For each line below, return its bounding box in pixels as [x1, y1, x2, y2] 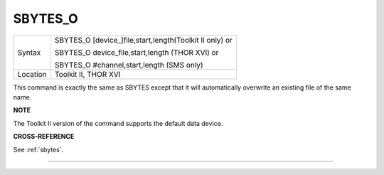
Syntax [17, 47, 41, 57]
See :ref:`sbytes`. [13, 145, 64, 154]
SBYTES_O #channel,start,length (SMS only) [54, 60, 203, 70]
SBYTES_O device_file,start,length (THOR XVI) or [54, 47, 219, 57]
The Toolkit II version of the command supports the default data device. [13, 119, 223, 127]
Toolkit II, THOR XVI [54, 69, 121, 79]
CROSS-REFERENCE [13, 132, 75, 141]
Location [17, 69, 47, 79]
